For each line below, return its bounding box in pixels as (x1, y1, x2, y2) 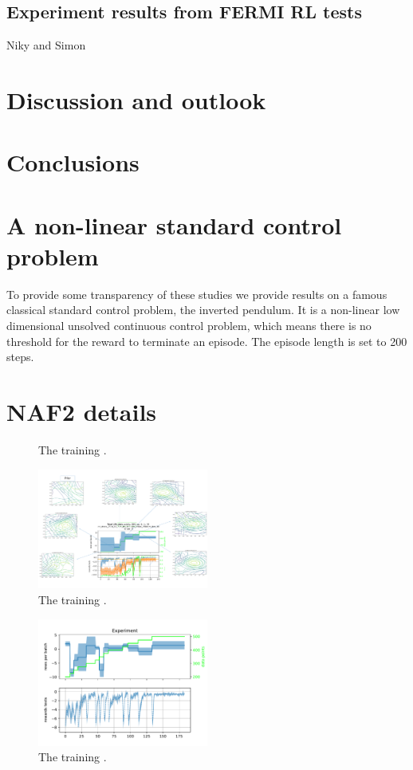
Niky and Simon (6, 37, 86, 53)
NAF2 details (6, 395, 157, 428)
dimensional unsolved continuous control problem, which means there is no (6, 317, 372, 334)
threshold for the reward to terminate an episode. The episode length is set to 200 (6, 332, 407, 349)
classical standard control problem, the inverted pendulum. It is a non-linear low (6, 301, 400, 318)
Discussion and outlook (6, 83, 266, 116)
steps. (6, 348, 34, 365)
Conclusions (6, 146, 140, 179)
